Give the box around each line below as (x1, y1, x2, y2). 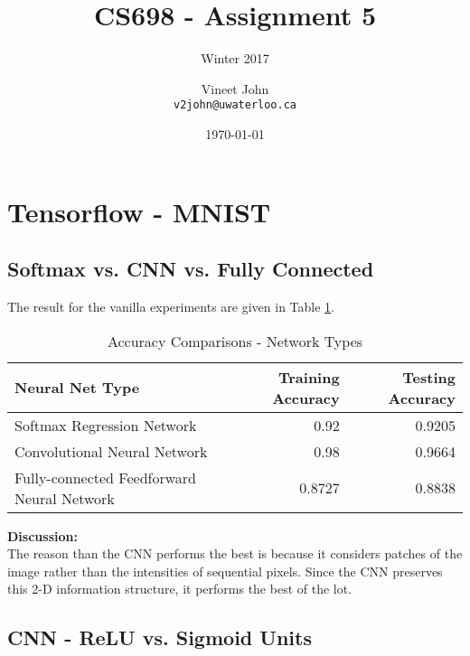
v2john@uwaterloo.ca (173, 98, 297, 112)
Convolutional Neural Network (14, 440, 208, 462)
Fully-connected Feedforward (14, 466, 197, 488)
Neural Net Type (14, 377, 140, 398)
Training (278, 366, 340, 388)
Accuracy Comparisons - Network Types (107, 330, 363, 351)
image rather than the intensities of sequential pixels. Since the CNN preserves (7, 561, 443, 580)
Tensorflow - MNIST (7, 192, 271, 230)
